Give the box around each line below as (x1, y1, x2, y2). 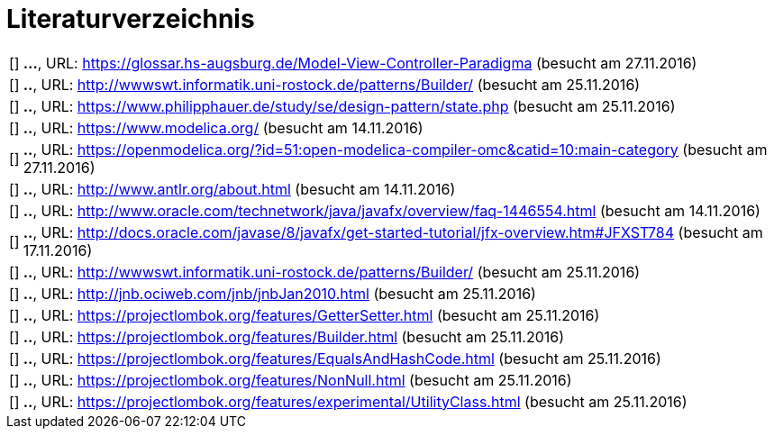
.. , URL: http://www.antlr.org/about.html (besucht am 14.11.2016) (23, 179, 456, 198)
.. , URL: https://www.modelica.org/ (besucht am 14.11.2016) (23, 118, 423, 137)
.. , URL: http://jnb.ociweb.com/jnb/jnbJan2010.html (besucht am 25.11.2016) (23, 284, 536, 303)
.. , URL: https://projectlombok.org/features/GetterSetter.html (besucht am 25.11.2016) (23, 305, 600, 324)
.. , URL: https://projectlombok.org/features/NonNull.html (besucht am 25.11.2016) (23, 370, 572, 389)
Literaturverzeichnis (6, 4, 255, 34)
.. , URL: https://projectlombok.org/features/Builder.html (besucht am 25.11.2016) (23, 327, 565, 346)
